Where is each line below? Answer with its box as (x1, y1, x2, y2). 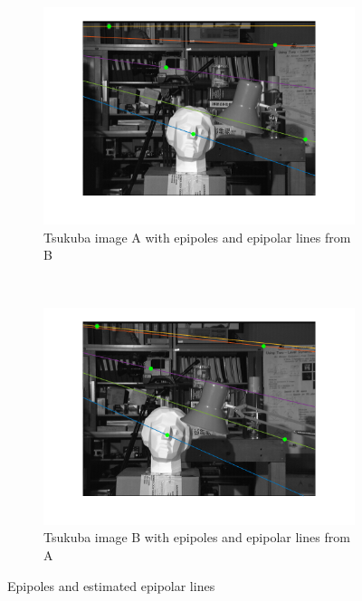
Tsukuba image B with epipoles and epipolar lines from (43, 528, 350, 547)
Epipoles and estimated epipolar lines (7, 576, 215, 595)
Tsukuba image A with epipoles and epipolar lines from (43, 227, 351, 246)
